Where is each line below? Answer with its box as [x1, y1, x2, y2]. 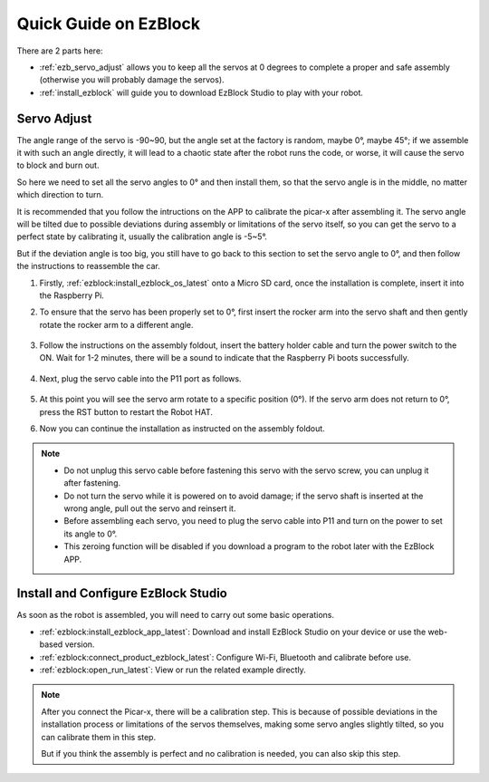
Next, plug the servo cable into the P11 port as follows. [39, 372, 242, 384]
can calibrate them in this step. [41, 731, 157, 742]
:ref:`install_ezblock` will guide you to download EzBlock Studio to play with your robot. [39, 87, 364, 98]
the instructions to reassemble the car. [16, 261, 160, 272]
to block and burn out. [16, 159, 100, 171]
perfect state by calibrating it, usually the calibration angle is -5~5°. [16, 231, 267, 242]
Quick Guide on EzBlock [16, 14, 201, 34]
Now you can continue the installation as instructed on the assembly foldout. [39, 423, 325, 434]
